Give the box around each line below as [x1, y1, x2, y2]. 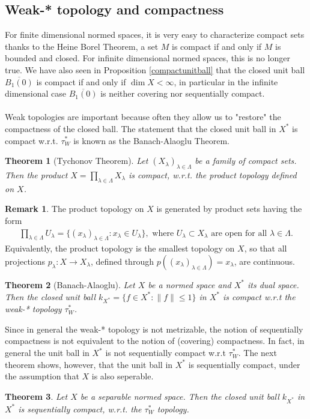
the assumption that [5, 370, 79, 382]
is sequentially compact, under [188, 358, 300, 370]
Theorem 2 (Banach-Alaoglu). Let [5, 278, 135, 291]
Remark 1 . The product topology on [5, 202, 144, 215]
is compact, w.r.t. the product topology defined [128, 168, 297, 181]
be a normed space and [148, 278, 231, 291]
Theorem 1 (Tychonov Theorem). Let [5, 154, 148, 167]
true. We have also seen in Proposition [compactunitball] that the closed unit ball [5, 63, 305, 76]
